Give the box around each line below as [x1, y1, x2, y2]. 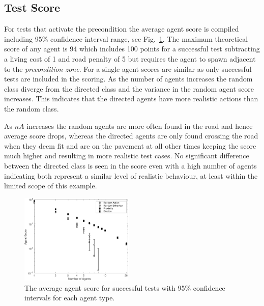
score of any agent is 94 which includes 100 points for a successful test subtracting [4, 43, 260, 54]
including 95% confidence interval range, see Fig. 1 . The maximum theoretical [4, 33, 248, 44]
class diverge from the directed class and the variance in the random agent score [4, 83, 254, 94]
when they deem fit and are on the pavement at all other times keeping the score [4, 140, 256, 151]
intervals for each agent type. [24, 292, 115, 303]
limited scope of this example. [4, 180, 97, 191]
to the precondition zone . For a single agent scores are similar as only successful [4, 63, 252, 74]
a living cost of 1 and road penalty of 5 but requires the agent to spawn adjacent [4, 53, 256, 64]
